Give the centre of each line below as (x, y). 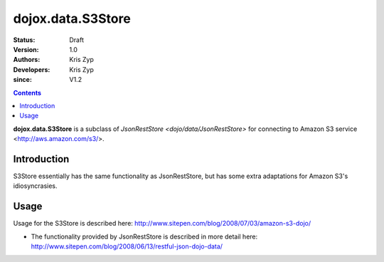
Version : (26, 49)
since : (22, 80)
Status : (24, 40)
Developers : (32, 69)
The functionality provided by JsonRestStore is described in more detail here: (144, 236)
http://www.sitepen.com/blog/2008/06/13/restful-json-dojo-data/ (127, 246)
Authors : (27, 60)
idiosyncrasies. (35, 186)
